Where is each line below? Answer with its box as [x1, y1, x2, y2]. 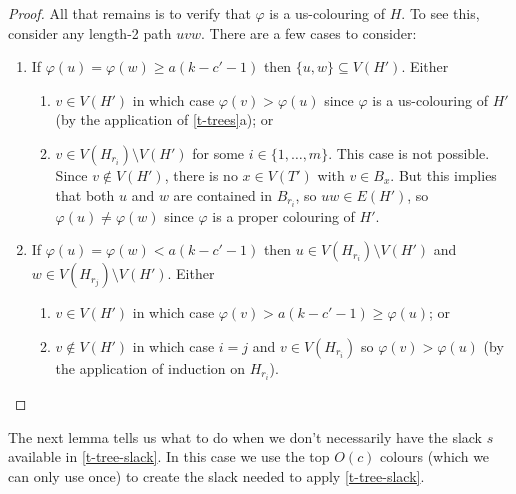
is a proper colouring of [212, 205, 355, 226]
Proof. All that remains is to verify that [8, 3, 251, 23]
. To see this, [401, 3, 480, 23]
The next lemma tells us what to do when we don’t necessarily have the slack [8, 426, 483, 447]
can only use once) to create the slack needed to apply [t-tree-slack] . [8, 465, 425, 486]
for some [192, 142, 245, 163]
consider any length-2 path [8, 22, 172, 43]
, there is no [164, 164, 238, 185]
